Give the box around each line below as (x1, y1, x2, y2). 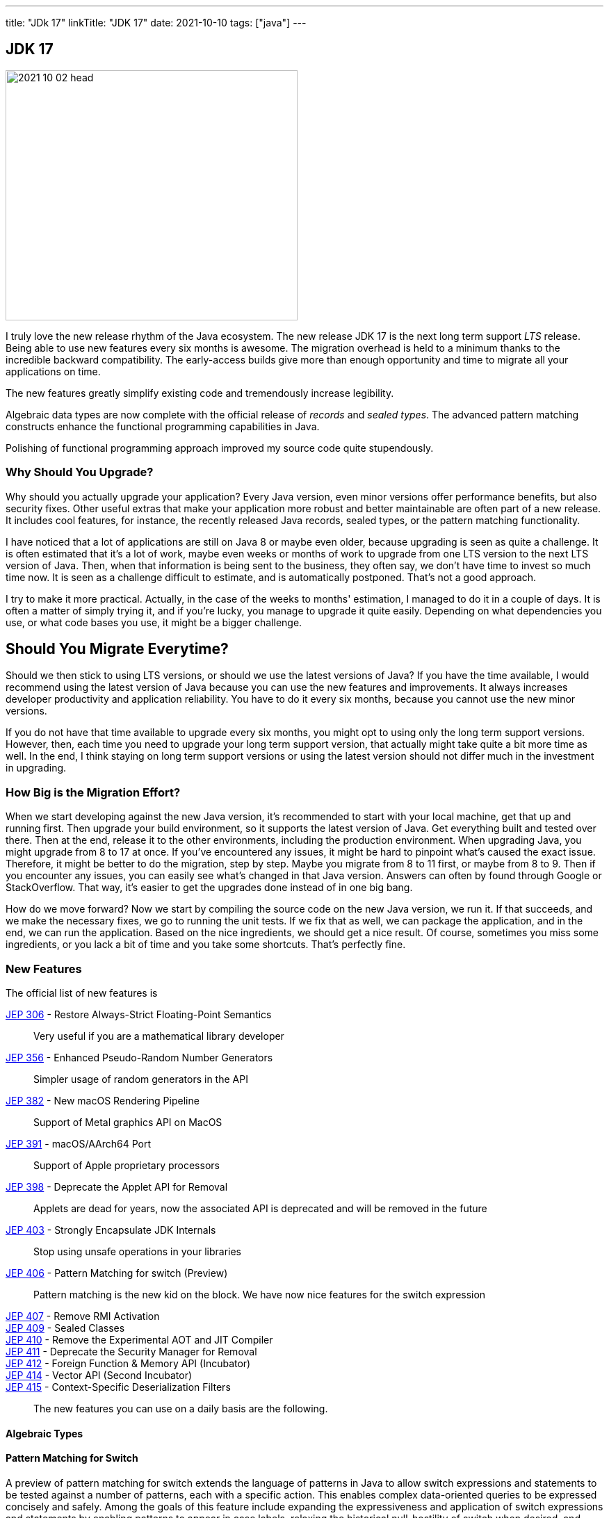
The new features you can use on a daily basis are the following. (33, 1402, 328, 1414)
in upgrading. (6, 762, 67, 774)
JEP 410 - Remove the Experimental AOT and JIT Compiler (6, 1333, 273, 1346)
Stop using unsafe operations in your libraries (33, 1245, 241, 1257)
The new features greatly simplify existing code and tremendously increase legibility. (6, 386, 394, 399)
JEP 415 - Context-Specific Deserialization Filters (6, 1380, 231, 1393)
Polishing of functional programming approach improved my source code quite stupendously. (6, 441, 434, 454)
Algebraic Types (6, 1427, 83, 1439)
